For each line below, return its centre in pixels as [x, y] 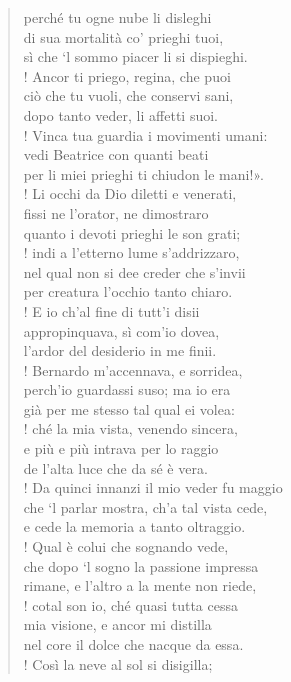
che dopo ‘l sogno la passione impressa [141, 565]
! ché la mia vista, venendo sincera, [130, 428]
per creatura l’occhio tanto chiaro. [128, 291]
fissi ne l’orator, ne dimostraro [116, 212]
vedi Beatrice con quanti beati [116, 154]
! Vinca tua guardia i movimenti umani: [145, 134]
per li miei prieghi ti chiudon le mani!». [143, 173]
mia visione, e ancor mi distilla [117, 624]
